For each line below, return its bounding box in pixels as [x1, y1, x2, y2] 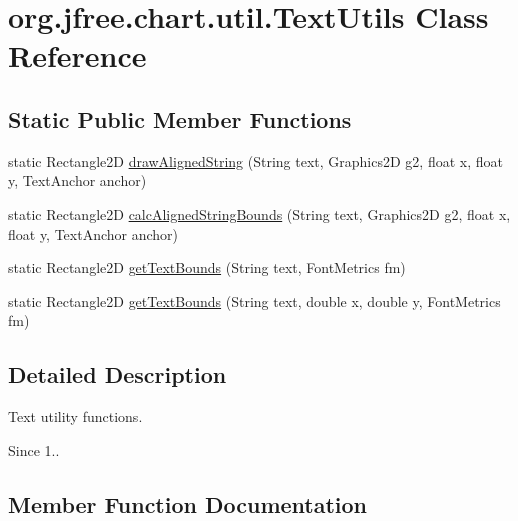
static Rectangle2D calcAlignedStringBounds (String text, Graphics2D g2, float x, [8, 203, 511, 224]
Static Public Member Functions [8, 103, 352, 134]
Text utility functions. [8, 406, 143, 427]
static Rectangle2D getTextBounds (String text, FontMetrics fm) [8, 257, 406, 278]
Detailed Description [8, 359, 227, 390]
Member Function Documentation [8, 488, 368, 519]
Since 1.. [8, 439, 60, 460]
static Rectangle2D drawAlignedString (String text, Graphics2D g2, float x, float [8, 150, 503, 171]
